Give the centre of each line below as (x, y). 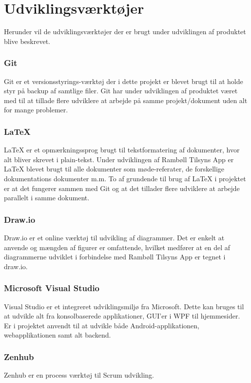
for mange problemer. (36, 110)
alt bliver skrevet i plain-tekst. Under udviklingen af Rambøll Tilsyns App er (119, 159)
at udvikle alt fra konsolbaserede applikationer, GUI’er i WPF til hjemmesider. (122, 316)
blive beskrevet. (27, 41)
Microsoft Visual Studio (52, 288)
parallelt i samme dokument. (47, 198)
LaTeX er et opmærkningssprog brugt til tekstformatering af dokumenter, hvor (122, 150)
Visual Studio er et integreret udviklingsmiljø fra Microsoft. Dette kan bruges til (124, 306)
